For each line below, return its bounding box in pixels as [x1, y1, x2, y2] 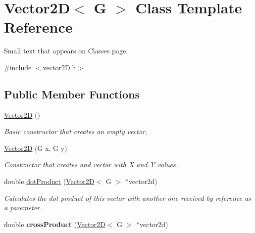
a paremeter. [4, 202, 42, 213]
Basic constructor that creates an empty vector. [4, 126, 148, 137]
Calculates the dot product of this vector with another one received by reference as [4, 192, 251, 203]
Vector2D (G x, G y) [4, 142, 67, 153]
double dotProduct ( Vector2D [4, 176, 95, 186]
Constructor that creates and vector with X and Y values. [4, 159, 178, 170]
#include [4, 62, 32, 72]
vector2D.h [43, 62, 76, 72]
